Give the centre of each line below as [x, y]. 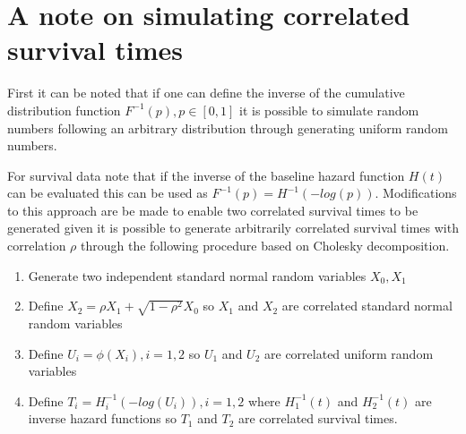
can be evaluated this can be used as [108, 193]
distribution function [64, 110]
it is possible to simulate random [329, 110]
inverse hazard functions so [102, 418]
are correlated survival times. [318, 418]
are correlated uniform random [349, 353]
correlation [37, 246]
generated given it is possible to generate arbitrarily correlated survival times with [233, 228]
